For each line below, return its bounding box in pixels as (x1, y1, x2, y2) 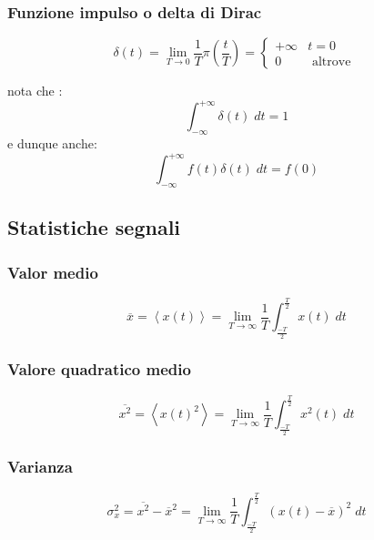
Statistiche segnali (7, 213, 181, 241)
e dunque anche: (7, 134, 97, 153)
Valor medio (7, 260, 98, 283)
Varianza (7, 455, 73, 478)
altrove (311, 56, 351, 69)
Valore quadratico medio (7, 358, 191, 381)
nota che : (7, 81, 63, 100)
